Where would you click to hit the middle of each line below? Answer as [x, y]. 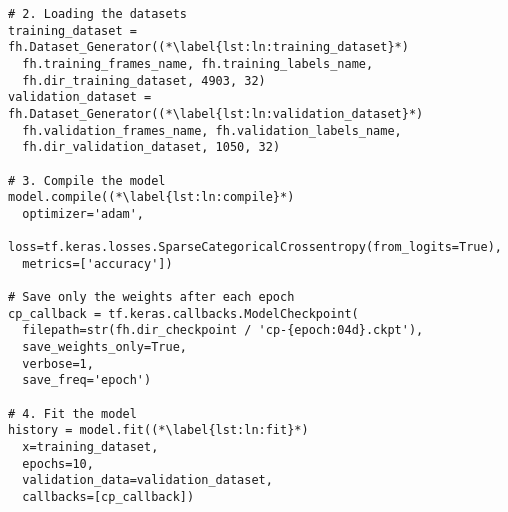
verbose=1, [58, 363]
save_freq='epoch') [87, 380]
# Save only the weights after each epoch [151, 297]
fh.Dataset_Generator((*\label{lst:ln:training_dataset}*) [208, 47]
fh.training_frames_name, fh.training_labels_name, [198, 63]
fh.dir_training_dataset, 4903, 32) [144, 80]
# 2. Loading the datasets [97, 14]
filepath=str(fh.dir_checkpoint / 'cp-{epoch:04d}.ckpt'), [223, 330]
